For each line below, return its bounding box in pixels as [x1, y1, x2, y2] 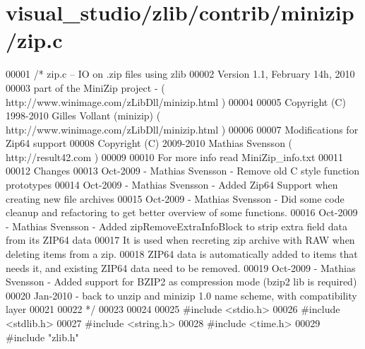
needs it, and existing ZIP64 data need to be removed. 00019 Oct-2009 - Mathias [6, 260, 356, 275]
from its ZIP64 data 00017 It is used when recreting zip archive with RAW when [6, 232, 355, 247]
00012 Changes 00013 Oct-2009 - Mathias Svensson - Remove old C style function [6, 163, 360, 178]
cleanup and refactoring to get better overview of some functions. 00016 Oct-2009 [6, 205, 358, 220]
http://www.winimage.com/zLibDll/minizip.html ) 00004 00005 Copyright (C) [6, 94, 346, 109]
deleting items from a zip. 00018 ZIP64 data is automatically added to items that [6, 247, 358, 261]
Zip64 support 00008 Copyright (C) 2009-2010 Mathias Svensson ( [6, 136, 293, 150]
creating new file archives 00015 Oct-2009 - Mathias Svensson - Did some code [6, 191, 345, 206]
